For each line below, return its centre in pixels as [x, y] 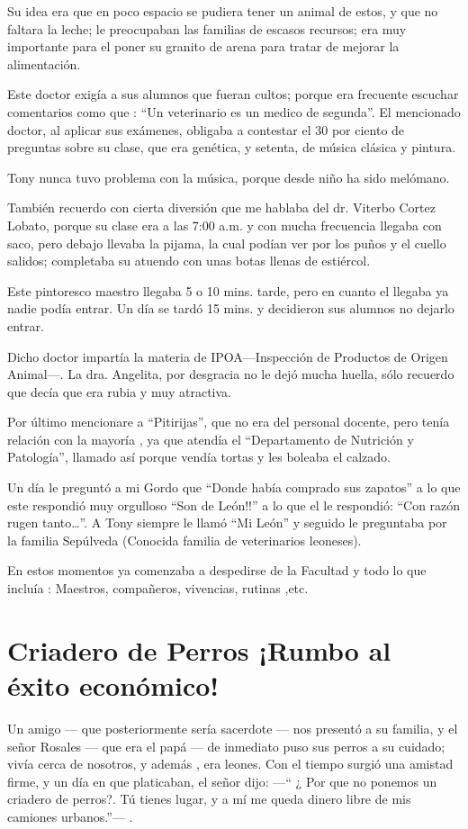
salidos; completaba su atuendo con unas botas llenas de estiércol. [189, 261]
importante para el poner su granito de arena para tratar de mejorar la [203, 46]
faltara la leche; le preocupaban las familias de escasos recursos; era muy [207, 28]
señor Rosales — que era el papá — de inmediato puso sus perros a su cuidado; [226, 746]
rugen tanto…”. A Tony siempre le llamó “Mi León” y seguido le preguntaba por [227, 523]
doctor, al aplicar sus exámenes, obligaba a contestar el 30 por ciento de [206, 129]
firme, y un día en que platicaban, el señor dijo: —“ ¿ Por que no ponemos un [222, 781]
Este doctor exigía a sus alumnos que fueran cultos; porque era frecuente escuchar [233, 94]
